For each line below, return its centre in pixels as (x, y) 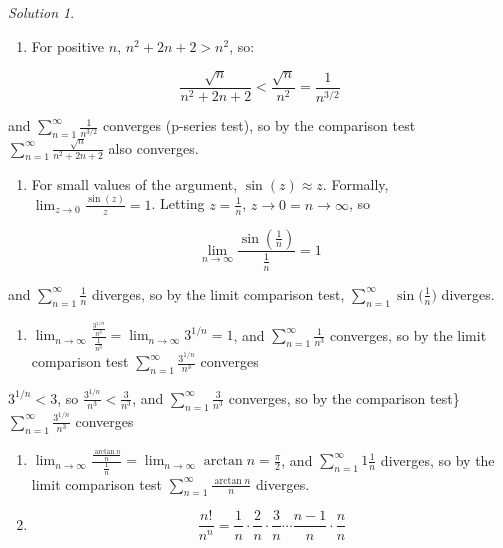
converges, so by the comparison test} (344, 397)
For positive (68, 45)
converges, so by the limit (408, 334)
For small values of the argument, (134, 183)
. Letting (178, 203)
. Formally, (355, 183)
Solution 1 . (41, 12)
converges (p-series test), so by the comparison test (259, 125)
